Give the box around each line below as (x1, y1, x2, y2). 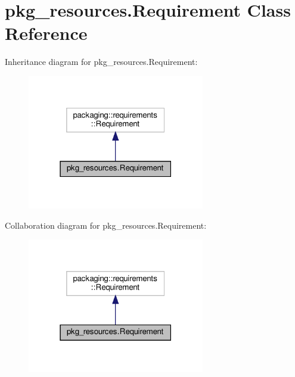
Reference (5, 21, 88, 45)
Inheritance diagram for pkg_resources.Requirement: (5, 55, 198, 68)
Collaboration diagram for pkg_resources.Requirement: (5, 219, 207, 231)
